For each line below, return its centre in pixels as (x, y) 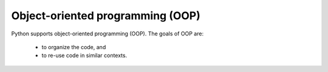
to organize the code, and (74, 47)
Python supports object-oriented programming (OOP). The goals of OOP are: (107, 34)
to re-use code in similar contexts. (84, 55)
